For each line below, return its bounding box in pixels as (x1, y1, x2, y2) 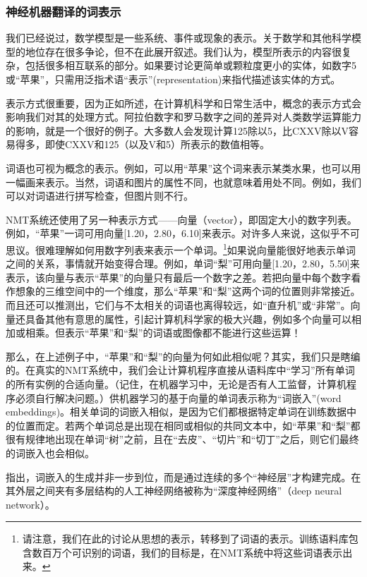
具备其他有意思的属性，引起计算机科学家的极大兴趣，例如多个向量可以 (25, 311, 351, 326)
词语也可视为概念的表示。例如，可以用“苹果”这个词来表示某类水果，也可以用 (6, 160, 361, 175)
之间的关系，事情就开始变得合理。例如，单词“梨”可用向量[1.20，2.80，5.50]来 (6, 256, 360, 271)
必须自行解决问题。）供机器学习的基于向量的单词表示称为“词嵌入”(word (15, 390, 342, 405)
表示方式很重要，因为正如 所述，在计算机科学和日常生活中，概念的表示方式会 (6, 95, 361, 110)
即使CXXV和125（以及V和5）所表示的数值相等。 (44, 137, 270, 152)
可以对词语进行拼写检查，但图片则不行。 (6, 188, 193, 203)
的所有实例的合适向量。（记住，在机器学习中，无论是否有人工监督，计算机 (6, 376, 347, 391)
